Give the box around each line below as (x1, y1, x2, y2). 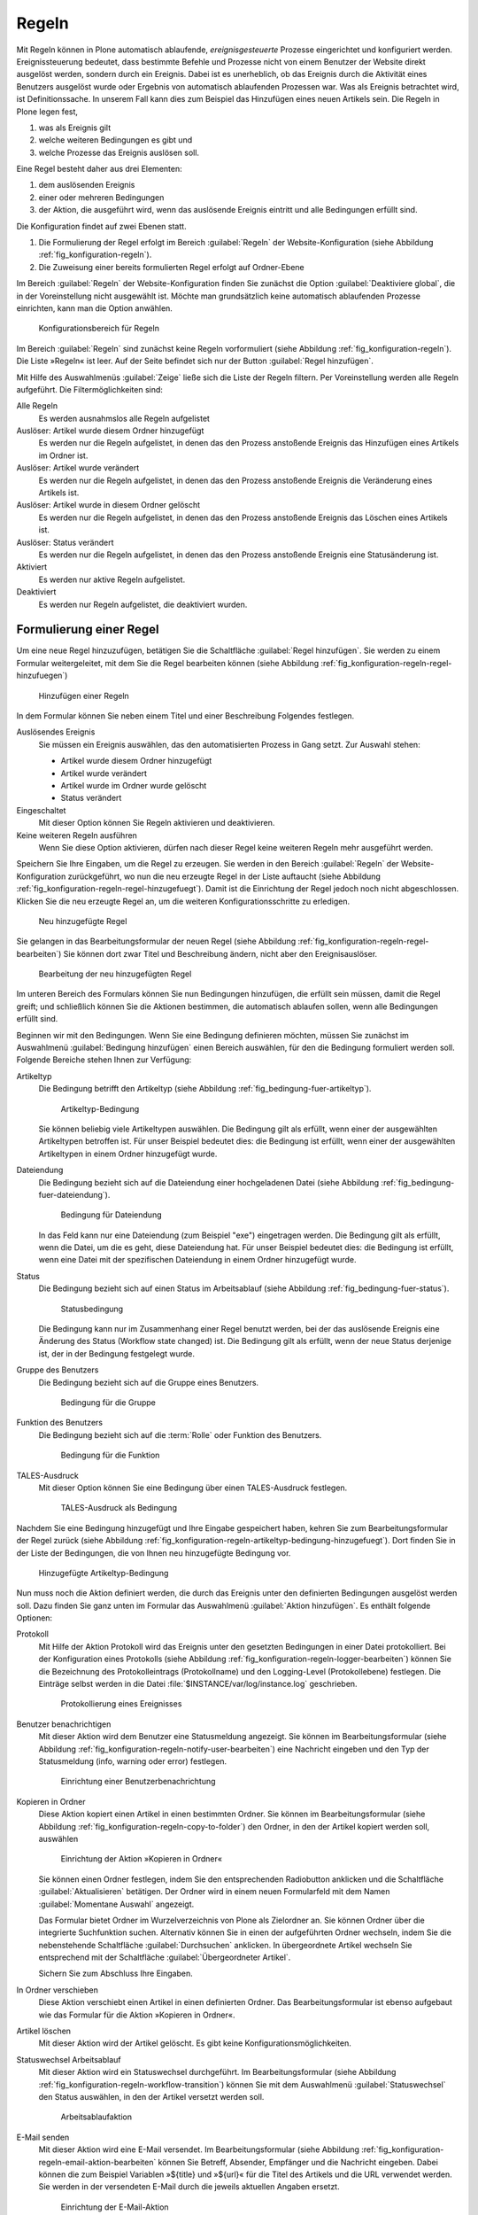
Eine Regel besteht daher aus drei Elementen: (16, 164, 182, 175)
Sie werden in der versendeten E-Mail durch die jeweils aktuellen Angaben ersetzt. (38, 2181, 340, 2192)
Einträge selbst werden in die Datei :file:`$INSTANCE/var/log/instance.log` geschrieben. (38, 1679, 358, 1690)
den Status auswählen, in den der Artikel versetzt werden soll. (38, 2091, 265, 2102)
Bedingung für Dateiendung (60, 1209, 162, 1220)
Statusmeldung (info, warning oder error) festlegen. (38, 1755, 227, 1767)
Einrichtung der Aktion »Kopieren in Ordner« (60, 1854, 223, 1864)
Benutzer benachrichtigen (16, 1719, 112, 1729)
